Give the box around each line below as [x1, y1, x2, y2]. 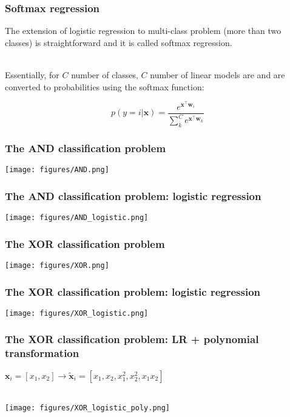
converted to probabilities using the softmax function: [5, 80, 204, 93]
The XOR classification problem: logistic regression [5, 284, 261, 299]
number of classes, [71, 68, 138, 81]
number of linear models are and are [150, 68, 285, 81]
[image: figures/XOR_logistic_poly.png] [5, 404, 170, 413]
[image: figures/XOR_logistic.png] [5, 309, 149, 318]
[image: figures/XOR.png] [5, 261, 109, 270]
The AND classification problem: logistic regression [5, 188, 261, 203]
